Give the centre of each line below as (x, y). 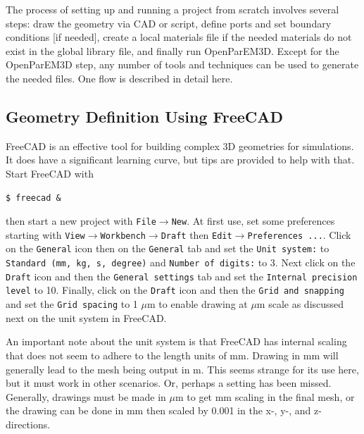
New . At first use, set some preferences (253, 221)
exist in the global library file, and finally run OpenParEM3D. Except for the (172, 50)
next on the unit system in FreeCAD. (86, 317)
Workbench (123, 236)
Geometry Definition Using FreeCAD (145, 116)
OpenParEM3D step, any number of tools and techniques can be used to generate (182, 64)
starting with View (45, 234)
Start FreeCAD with (50, 173)
